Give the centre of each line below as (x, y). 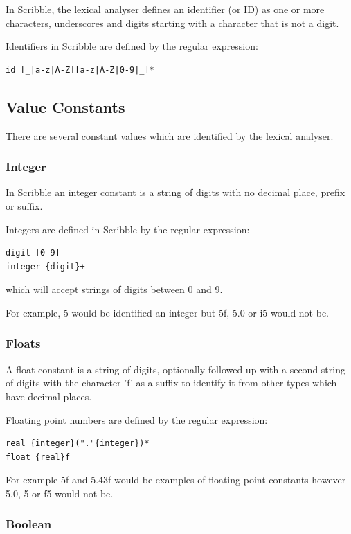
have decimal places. (49, 396)
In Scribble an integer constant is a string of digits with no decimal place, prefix (175, 192)
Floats (23, 343)
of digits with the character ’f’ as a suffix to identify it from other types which (171, 383)
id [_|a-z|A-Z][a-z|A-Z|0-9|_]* (80, 70)
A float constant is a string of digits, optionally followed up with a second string (175, 369)
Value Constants (65, 106)
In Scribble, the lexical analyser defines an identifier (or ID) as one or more (165, 9)
